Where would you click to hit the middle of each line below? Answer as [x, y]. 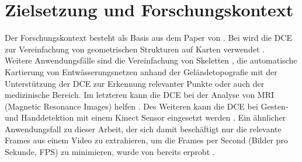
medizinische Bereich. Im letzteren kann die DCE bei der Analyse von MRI [140, 95]
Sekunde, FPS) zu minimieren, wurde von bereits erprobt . [110, 152]
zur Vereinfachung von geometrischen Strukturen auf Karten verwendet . [135, 49]
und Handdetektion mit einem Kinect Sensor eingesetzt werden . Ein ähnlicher [145, 117]
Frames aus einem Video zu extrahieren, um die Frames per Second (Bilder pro [146, 140]
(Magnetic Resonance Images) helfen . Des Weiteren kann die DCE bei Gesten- [147, 106]
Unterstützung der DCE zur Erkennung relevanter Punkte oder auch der [135, 83]
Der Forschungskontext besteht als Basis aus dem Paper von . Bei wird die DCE [149, 38]
